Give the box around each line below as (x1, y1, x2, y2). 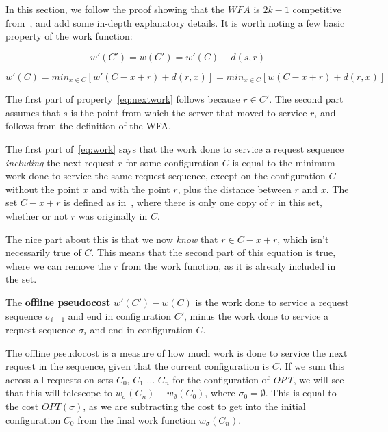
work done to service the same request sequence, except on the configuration (5, 168, 326, 183)
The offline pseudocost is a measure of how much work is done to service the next (5, 345, 348, 359)
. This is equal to (265, 385, 337, 400)
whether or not (5, 208, 68, 223)
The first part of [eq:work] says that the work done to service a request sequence (5, 142, 344, 156)
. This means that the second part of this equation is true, (91, 245, 336, 259)
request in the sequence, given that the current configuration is (5, 359, 269, 373)
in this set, (278, 195, 322, 209)
